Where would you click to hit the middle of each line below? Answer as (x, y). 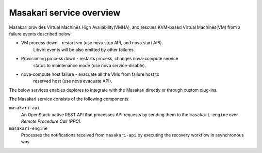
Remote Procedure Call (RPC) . (51, 121)
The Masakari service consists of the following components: (69, 99)
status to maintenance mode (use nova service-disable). (90, 65)
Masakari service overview (65, 13)
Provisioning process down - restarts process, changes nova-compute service (100, 59)
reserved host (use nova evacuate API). (73, 81)
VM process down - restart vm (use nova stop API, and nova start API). (92, 43)
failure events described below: (41, 34)
